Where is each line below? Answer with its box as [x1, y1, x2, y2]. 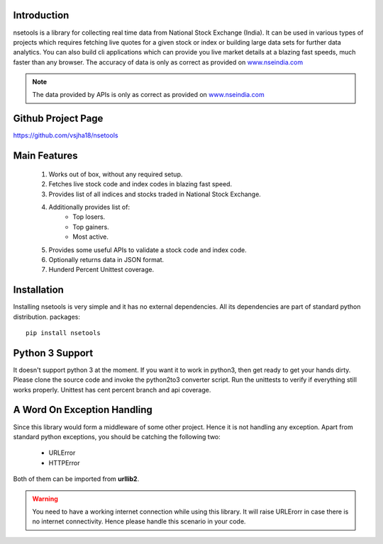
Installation [13, 284, 64, 296]
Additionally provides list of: [48, 203, 131, 211]
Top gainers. [72, 222, 109, 231]
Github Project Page [13, 113, 104, 125]
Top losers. [72, 212, 106, 221]
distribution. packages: [13, 312, 81, 321]
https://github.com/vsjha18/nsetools [13, 131, 118, 140]
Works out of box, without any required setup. [48, 170, 183, 178]
